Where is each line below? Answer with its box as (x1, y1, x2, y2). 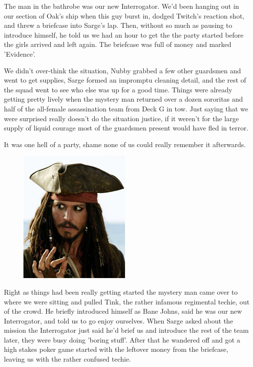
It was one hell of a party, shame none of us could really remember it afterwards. (4, 139, 246, 149)
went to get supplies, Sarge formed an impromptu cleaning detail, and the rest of (4, 75, 246, 85)
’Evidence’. (4, 48, 36, 59)
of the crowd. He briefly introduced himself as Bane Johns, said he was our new (4, 306, 242, 316)
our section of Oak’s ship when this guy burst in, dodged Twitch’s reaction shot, (4, 10, 245, 21)
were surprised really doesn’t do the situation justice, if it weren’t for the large (4, 113, 239, 123)
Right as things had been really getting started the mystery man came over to (4, 286, 238, 297)
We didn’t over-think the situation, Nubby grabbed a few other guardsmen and (4, 65, 241, 75)
